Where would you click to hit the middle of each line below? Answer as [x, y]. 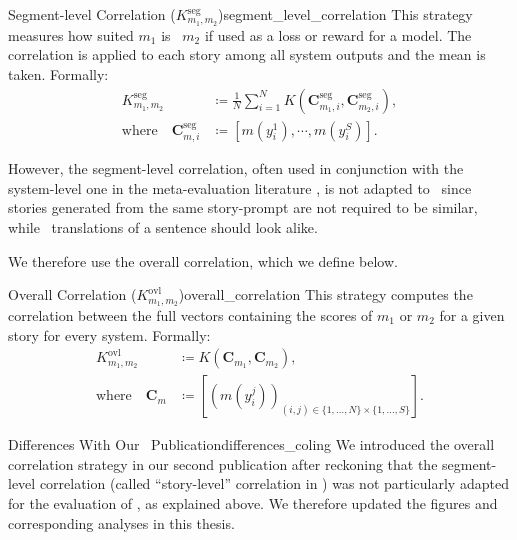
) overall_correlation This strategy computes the [325, 294]
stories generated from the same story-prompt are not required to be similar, [243, 207]
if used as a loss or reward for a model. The [338, 34]
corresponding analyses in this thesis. [121, 522]
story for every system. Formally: [109, 334]
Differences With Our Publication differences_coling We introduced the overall [251, 444]
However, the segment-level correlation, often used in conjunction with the [236, 168]
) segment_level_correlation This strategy [345, 14]
